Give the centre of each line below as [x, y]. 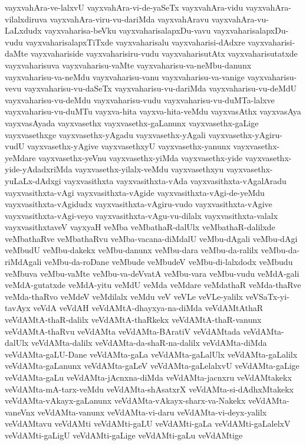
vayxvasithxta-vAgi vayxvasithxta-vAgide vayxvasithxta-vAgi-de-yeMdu [135, 192]
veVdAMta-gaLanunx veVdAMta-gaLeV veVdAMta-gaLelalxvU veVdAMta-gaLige [152, 366]
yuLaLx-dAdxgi [33, 180]
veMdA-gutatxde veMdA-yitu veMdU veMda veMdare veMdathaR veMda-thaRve [153, 285]
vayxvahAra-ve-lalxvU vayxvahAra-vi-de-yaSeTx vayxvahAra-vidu [124, 7]
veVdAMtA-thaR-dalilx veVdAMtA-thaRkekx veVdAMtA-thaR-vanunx [133, 320]
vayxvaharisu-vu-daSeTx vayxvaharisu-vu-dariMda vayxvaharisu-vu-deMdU [161, 88]
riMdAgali [23, 262]
